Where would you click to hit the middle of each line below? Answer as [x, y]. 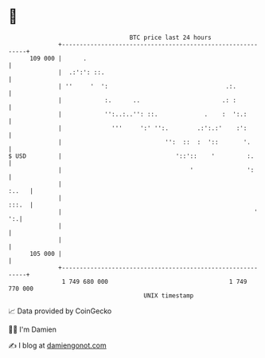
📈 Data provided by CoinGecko [60, 311]
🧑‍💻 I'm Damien [33, 329]
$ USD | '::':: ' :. [131, 156]
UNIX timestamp [169, 295]
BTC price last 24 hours [171, 37]
